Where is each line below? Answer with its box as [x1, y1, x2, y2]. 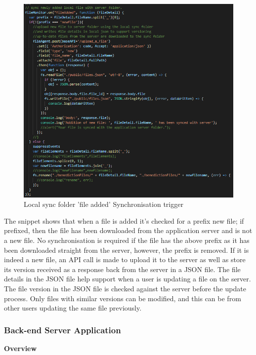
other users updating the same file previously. [4, 303, 142, 313]
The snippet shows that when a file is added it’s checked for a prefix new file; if [4, 215, 244, 226]
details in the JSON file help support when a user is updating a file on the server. [4, 274, 251, 284]
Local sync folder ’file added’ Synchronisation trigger [24, 199, 183, 209]
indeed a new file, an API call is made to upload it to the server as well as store [4, 254, 246, 265]
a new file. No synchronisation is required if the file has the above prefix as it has [4, 235, 250, 245]
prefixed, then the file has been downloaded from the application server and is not [4, 225, 253, 236]
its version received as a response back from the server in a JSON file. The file [4, 264, 241, 274]
